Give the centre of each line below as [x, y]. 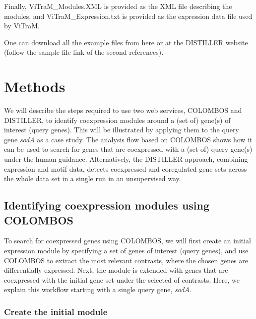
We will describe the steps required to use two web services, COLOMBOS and [123, 110]
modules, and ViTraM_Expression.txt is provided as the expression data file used [128, 16]
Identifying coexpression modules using [107, 205]
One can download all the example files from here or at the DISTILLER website [126, 42]
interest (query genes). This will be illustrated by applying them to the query [122, 130]
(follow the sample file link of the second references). [84, 52]
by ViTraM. [22, 26]
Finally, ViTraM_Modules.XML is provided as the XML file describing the [118, 6]
